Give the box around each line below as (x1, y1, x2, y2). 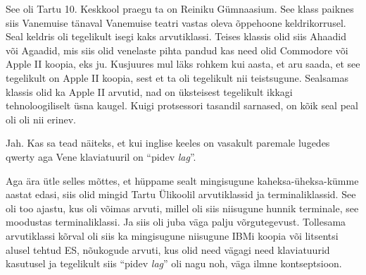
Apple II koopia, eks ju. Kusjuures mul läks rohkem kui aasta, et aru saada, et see (6, 56, 360, 71)
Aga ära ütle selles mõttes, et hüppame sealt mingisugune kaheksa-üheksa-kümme (6, 173, 359, 188)
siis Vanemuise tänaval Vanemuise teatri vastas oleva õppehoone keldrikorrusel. (6, 15, 346, 30)
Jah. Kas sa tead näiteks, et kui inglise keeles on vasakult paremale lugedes (6, 135, 330, 150)
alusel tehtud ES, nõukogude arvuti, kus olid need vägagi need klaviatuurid (6, 242, 330, 257)
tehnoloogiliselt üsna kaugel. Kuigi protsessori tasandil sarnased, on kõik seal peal (6, 98, 358, 113)
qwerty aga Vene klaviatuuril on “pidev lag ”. (6, 149, 196, 164)
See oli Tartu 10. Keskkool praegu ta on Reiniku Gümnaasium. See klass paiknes (6, 1, 354, 16)
